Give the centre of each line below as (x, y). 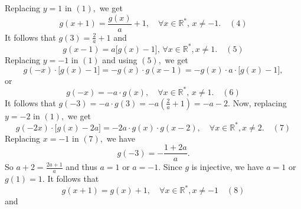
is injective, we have (228, 167)
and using (120, 59)
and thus (81, 167)
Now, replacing (260, 102)
